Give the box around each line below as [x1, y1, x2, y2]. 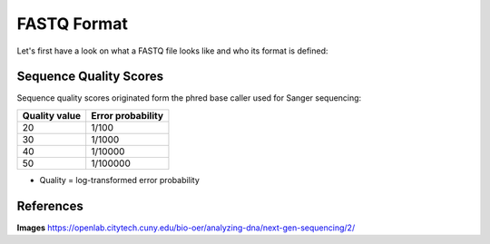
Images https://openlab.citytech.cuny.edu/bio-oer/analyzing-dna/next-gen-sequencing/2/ [16, 222, 356, 233]
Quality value [22, 109, 82, 122]
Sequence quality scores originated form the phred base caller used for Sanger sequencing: [16, 93, 362, 103]
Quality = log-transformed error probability [39, 174, 200, 185]
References [16, 198, 83, 213]
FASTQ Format [16, 14, 129, 34]
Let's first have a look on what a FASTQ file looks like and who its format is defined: [16, 45, 328, 56]
